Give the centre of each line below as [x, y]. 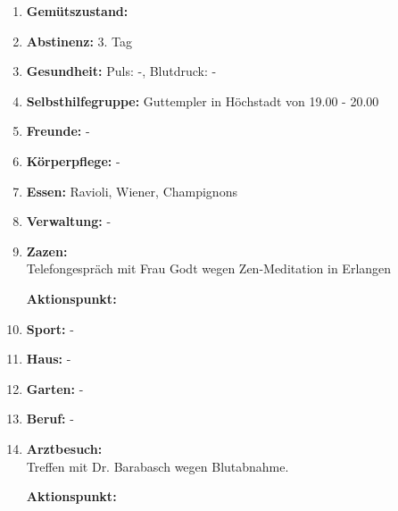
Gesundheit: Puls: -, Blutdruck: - [121, 71]
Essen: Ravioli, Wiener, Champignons [132, 191]
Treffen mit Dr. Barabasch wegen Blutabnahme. [158, 466]
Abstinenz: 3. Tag [79, 41]
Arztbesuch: [64, 448]
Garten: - [55, 388]
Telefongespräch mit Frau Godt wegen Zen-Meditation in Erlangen [209, 268]
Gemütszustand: [77, 11]
